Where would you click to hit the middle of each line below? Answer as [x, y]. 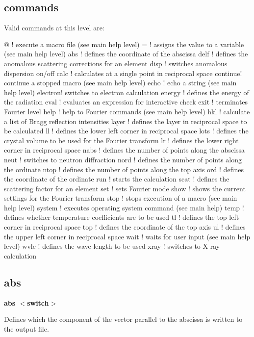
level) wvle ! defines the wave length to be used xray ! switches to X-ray [112, 246]
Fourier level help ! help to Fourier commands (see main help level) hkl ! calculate [127, 111]
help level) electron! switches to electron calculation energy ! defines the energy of [127, 92]
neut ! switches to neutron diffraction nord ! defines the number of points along [123, 159]
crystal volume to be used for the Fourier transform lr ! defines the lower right [121, 140]
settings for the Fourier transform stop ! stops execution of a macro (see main [121, 198]
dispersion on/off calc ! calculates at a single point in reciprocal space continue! [123, 73]
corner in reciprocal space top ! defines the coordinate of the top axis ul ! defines [125, 227]
